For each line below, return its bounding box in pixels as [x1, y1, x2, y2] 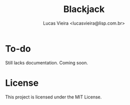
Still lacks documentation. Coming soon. [5, 59, 88, 66]
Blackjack [63, 4, 105, 15]
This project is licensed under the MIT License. [5, 94, 102, 100]
